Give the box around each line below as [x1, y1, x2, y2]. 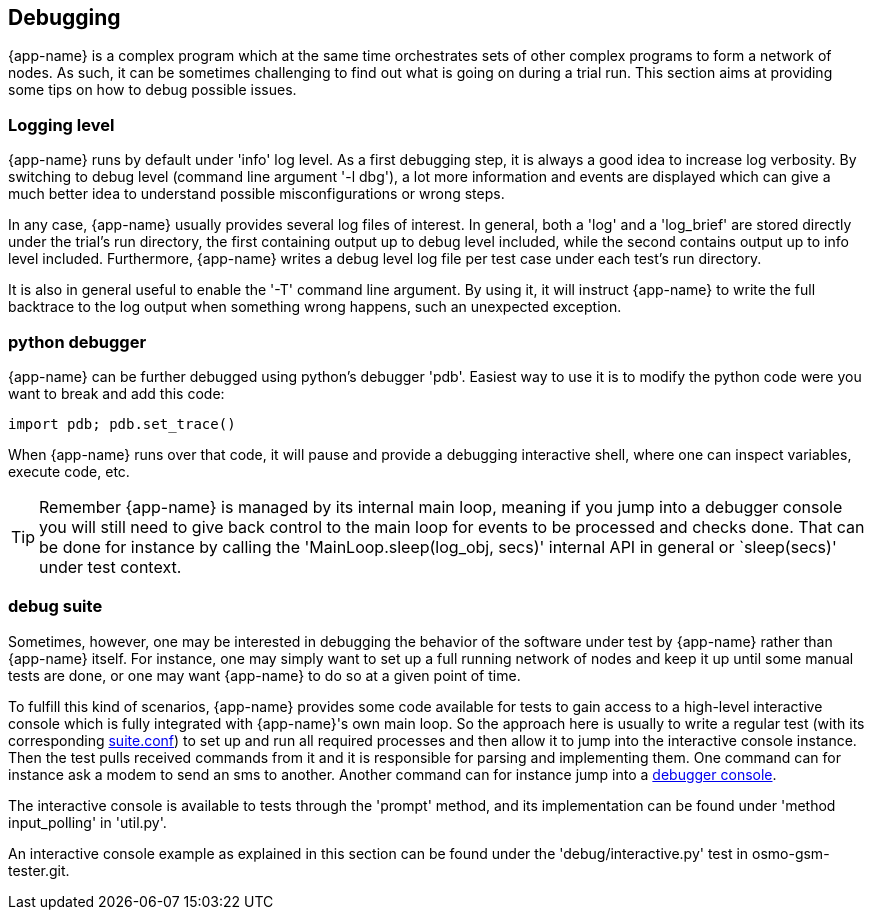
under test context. [39, 556, 182, 577]
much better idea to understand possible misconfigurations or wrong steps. [8, 185, 505, 203]
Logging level [8, 114, 115, 135]
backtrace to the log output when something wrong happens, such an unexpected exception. [8, 298, 622, 316]
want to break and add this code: [8, 384, 225, 402]
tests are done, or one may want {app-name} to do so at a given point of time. [8, 666, 521, 684]
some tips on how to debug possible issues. [8, 81, 297, 99]
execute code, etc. [8, 462, 130, 480]
